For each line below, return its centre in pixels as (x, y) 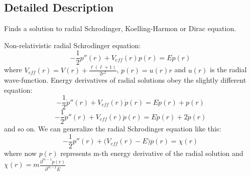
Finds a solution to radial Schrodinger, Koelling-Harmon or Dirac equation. (120, 28)
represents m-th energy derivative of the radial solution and (152, 153)
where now (20, 153)
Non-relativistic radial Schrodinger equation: (73, 45)
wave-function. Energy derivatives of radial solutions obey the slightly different (125, 79)
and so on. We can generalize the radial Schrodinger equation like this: (113, 129)
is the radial (228, 69)
